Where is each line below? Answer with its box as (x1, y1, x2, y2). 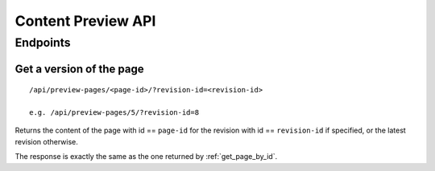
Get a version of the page (14, 62, 144, 75)
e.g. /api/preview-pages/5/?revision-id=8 (29, 108, 200, 116)
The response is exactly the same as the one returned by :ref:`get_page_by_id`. (14, 152, 278, 161)
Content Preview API (14, 12, 156, 30)
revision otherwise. (14, 136, 78, 146)
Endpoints (14, 35, 72, 50)
